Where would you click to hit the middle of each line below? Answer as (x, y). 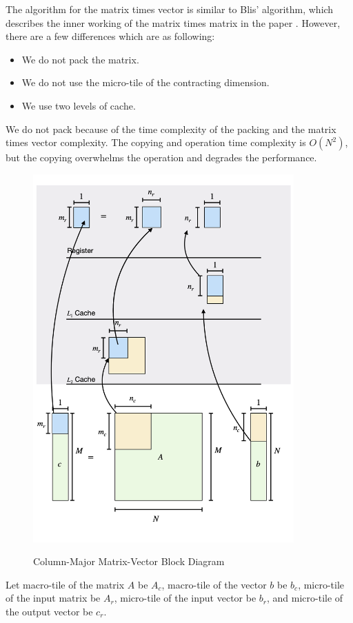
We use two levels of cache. (79, 105)
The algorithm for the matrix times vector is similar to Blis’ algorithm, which (170, 9)
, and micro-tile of (305, 598)
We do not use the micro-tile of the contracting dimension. (145, 82)
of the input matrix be (53, 598)
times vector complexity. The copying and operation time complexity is (156, 142)
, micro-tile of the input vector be (185, 598)
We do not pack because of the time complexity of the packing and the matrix (171, 129)
